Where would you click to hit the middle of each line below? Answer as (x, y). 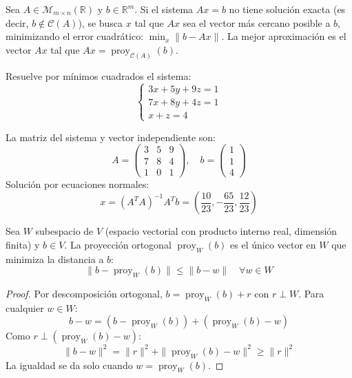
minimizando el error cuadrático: (75, 36)
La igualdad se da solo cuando (69, 365)
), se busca (101, 22)
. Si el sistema (164, 9)
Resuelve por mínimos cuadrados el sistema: (99, 75)
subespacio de (64, 231)
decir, (17, 22)
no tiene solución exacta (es (287, 9)
